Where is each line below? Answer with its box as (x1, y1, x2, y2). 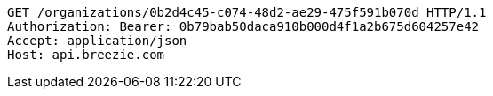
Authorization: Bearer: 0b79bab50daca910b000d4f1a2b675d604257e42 (7, 19, 480, 33)
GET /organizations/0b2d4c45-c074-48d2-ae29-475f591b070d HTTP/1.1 (7, 5, 487, 19)
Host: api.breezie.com (7, 48, 165, 62)
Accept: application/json (7, 33, 187, 48)
